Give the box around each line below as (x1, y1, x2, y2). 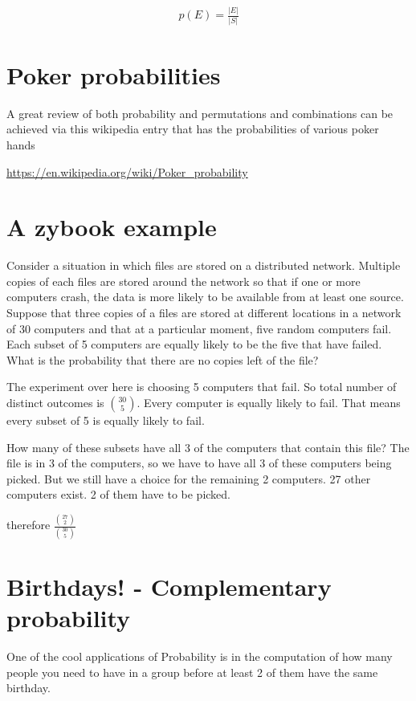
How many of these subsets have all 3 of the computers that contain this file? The (6, 438, 410, 455)
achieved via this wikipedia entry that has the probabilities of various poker (6, 120, 379, 137)
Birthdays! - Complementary (6, 569, 332, 602)
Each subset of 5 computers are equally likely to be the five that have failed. (6, 336, 382, 353)
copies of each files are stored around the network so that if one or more (6, 272, 361, 289)
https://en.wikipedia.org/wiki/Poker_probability (6, 163, 248, 180)
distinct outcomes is (6, 394, 104, 411)
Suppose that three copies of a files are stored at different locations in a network (6, 304, 402, 321)
